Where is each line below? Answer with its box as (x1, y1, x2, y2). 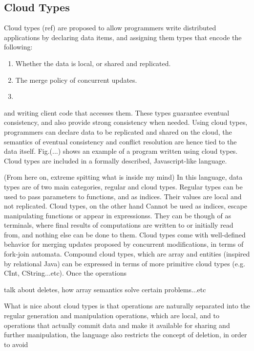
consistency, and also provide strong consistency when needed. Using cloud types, (4, 117, 248, 127)
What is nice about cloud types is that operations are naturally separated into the (4, 301, 250, 311)
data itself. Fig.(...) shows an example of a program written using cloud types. (4, 146, 238, 156)
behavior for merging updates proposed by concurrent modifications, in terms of (4, 239, 244, 249)
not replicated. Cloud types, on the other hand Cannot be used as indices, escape (4, 201, 247, 211)
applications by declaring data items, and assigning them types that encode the (4, 32, 242, 42)
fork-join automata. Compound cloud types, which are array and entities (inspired (4, 249, 250, 259)
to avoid (4, 339, 28, 349)
